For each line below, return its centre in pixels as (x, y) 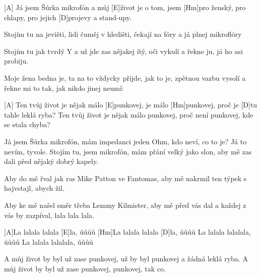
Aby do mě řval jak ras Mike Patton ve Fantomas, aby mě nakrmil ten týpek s (125, 178)
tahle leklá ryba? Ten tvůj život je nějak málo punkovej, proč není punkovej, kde (129, 114)
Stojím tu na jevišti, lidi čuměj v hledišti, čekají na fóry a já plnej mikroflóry (123, 34)
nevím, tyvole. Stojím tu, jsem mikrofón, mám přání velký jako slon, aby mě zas (128, 151)
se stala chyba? (27, 124)
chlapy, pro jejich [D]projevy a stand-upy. (68, 17)
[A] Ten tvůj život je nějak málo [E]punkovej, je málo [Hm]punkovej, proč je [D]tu (131, 105)
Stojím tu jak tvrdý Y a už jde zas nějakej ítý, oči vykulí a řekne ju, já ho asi (123, 51)
